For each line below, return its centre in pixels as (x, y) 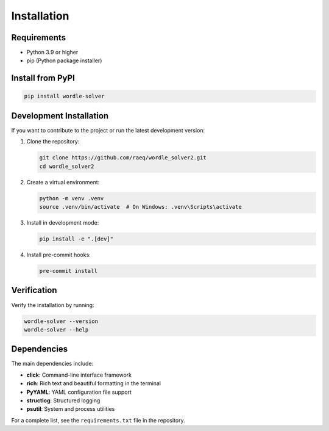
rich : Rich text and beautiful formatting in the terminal (94, 383)
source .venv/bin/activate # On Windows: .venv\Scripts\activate (140, 207)
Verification (34, 290)
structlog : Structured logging (63, 400)
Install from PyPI (43, 78)
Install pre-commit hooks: (58, 255)
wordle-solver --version (61, 321)
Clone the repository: (53, 142)
